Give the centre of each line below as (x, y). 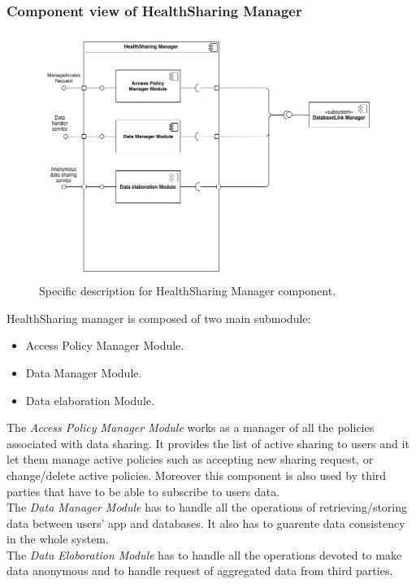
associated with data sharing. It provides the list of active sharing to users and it (208, 443)
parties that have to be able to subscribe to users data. (143, 491)
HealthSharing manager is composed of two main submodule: (159, 318)
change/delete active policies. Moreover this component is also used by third (197, 475)
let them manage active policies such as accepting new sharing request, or (190, 459)
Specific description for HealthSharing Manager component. (188, 291)
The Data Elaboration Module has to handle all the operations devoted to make (204, 554)
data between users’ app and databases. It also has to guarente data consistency (206, 523)
